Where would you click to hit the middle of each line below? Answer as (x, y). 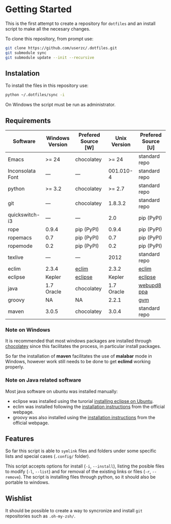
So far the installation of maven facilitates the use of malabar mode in (79, 356)
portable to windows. (27, 482)
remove (12, 477)
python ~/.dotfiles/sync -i (35, 95)
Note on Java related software (43, 380)
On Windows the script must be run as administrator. (61, 105)
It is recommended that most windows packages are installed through (78, 341)
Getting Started (39, 9)
